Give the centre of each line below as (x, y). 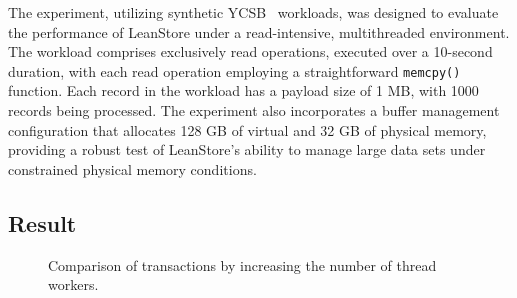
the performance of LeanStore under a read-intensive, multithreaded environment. (259, 31)
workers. (73, 284)
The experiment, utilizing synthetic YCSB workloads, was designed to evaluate (253, 12)
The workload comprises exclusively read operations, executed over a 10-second (250, 51)
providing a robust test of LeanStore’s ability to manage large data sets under (247, 149)
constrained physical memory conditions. (132, 168)
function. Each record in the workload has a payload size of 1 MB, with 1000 (243, 90)
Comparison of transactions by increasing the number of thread (242, 264)
